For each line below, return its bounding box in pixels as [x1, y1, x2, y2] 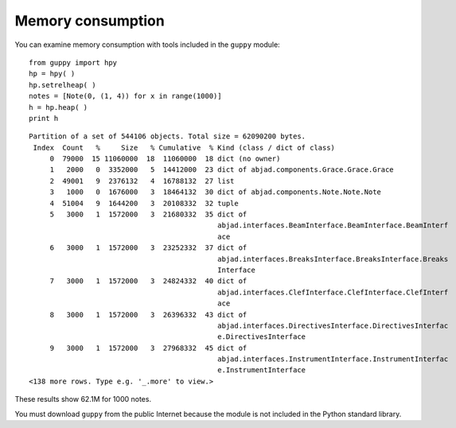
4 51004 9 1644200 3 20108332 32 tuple [49, 199, 239, 208]
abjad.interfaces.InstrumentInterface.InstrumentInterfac [217, 355, 449, 364]
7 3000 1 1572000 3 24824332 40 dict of [49, 277, 247, 286]
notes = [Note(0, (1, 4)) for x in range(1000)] [29, 91, 222, 101]
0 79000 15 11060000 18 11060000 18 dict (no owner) [49, 154, 281, 163]
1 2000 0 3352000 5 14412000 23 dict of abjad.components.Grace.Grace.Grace [49, 165, 394, 174]
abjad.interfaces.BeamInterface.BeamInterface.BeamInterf [217, 221, 449, 230]
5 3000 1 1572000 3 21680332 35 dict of [49, 210, 247, 219]
